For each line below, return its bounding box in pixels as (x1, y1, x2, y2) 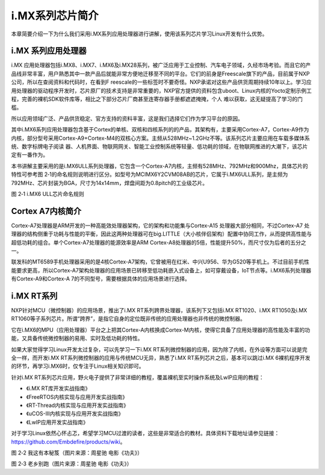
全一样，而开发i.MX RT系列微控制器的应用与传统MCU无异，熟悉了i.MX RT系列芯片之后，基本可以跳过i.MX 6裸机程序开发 (11, 354, 311, 362)
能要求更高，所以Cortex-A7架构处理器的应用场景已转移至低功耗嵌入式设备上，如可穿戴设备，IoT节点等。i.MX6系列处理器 (11, 266, 312, 274)
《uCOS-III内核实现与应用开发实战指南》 (26, 410, 124, 417)
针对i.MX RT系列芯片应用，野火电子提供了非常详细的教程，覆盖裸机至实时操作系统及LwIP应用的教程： (11, 374, 264, 381)
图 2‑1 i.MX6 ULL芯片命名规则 (11, 190, 84, 197)
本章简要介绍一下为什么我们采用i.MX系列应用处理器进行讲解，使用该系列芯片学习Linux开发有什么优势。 (11, 30, 268, 37)
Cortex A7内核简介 (11, 206, 81, 216)
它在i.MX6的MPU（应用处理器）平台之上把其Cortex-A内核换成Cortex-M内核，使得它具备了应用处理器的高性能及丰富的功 (11, 326, 310, 333)
